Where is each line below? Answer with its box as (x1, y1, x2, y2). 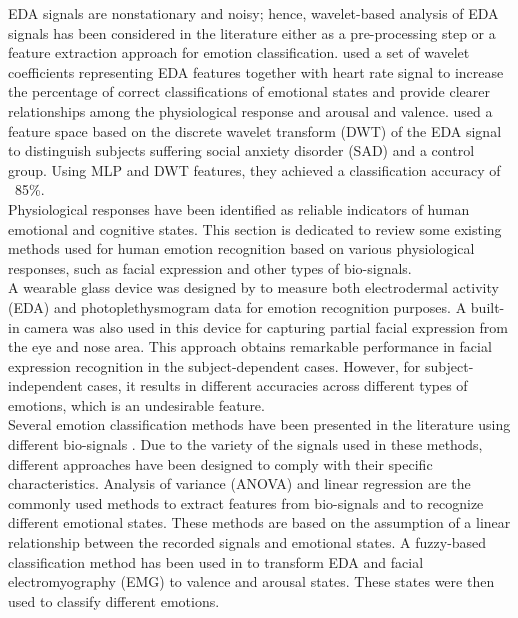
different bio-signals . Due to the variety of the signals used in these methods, (8, 434, 483, 455)
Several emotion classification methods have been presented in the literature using (8, 414, 511, 435)
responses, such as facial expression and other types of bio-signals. (8, 257, 412, 278)
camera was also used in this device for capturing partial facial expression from (24, 316, 509, 337)
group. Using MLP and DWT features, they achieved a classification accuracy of (8, 159, 501, 180)
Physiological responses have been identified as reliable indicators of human (8, 198, 470, 219)
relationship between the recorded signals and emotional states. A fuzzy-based (8, 532, 487, 553)
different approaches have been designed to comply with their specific (8, 453, 433, 474)
